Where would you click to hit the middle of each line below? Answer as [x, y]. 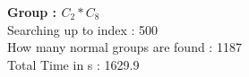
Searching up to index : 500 [83, 29]
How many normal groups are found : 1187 [124, 47]
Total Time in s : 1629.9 [73, 64]
